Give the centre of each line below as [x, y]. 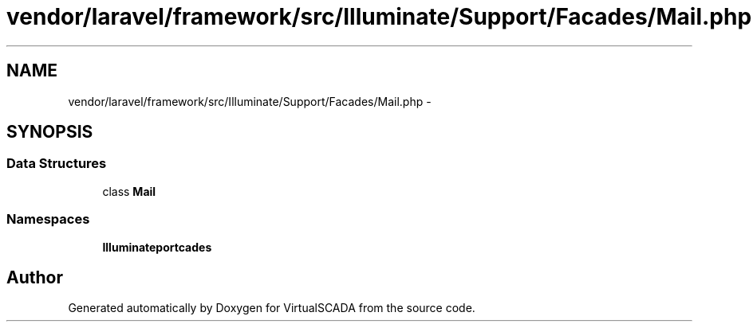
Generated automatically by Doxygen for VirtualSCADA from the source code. [272, 308]
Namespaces [48, 219]
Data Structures [57, 164]
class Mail [129, 191]
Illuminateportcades [157, 247]
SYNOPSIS [50, 132]
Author [35, 277]
